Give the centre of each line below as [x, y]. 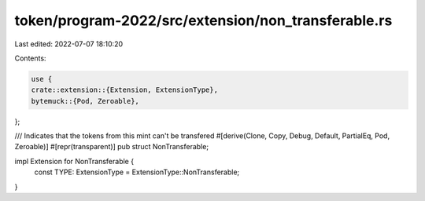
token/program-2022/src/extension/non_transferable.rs [203, 20]
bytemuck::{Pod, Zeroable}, [85, 101]
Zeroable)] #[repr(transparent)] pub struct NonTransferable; [111, 147]
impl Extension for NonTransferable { [74, 161]
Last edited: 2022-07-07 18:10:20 [69, 44]
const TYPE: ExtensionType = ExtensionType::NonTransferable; [137, 172]
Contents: [30, 58]
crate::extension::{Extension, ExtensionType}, [124, 90]
